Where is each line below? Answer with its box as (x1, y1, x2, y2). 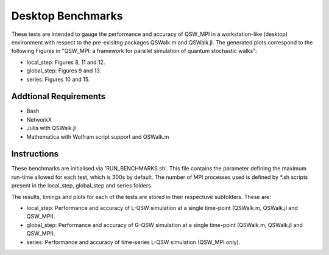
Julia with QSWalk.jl (26, 125, 76, 132)
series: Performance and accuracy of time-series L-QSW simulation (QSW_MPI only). (26, 238, 241, 246)
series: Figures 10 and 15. (26, 75, 90, 83)
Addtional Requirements (11, 91, 106, 102)
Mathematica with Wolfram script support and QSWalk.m (26, 133, 169, 140)
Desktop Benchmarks (11, 9, 123, 23)
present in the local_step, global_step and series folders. (11, 182, 153, 189)
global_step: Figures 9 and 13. (26, 67, 102, 74)
